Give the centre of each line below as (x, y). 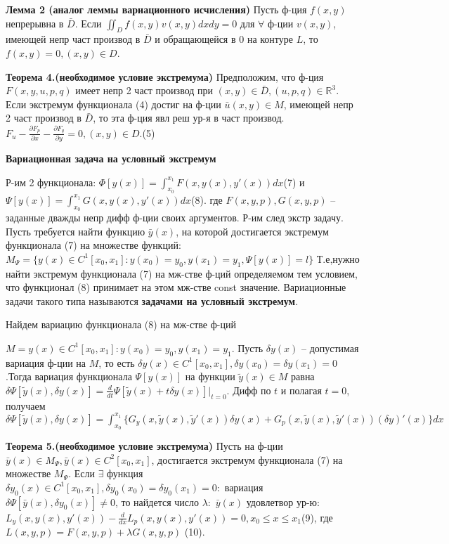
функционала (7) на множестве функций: (93, 245)
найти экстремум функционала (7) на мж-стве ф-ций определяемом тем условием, (182, 273)
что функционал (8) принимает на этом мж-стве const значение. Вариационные (176, 287)
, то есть (117, 362)
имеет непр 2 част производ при (144, 90)
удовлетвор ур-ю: (283, 501)
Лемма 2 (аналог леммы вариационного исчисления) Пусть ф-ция (156, 9)
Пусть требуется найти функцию (76, 231)
